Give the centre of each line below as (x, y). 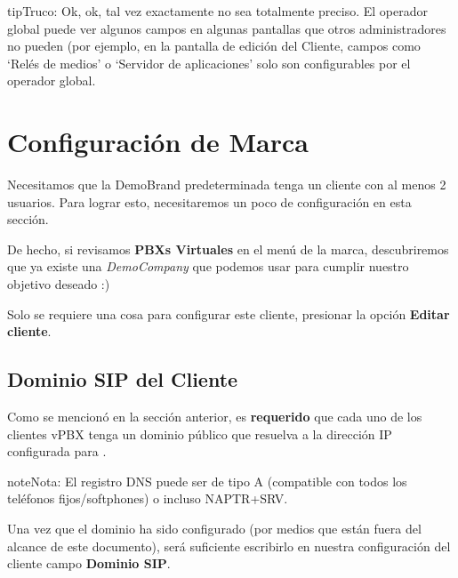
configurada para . (57, 451)
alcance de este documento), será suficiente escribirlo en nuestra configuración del (229, 546)
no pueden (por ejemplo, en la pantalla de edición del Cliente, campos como (214, 46)
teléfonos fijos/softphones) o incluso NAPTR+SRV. (148, 498)
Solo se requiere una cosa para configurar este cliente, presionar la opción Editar (229, 313)
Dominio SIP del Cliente (123, 379)
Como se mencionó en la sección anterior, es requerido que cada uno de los (215, 417)
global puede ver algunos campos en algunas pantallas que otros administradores (227, 28)
